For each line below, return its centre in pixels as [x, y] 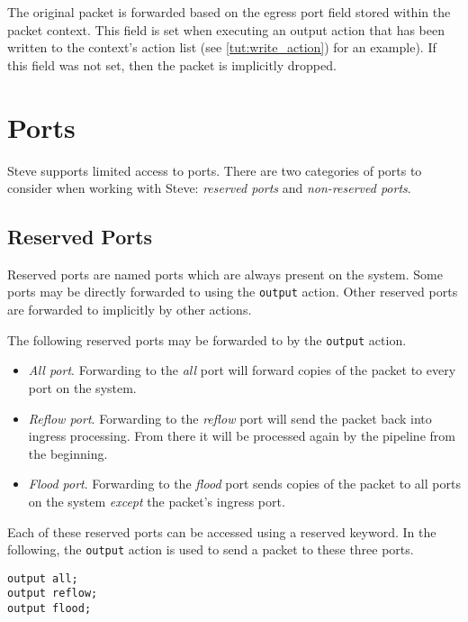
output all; [43, 578]
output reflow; [53, 594]
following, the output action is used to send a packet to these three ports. [211, 549]
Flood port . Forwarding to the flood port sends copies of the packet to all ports [244, 484]
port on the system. [82, 387]
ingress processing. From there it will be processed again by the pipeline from [242, 436]
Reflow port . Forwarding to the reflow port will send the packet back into [230, 418]
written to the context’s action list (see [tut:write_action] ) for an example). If [222, 47]
